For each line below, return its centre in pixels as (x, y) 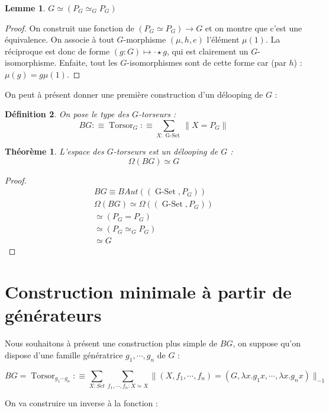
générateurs (53, 315)
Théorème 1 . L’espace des (54, 151)
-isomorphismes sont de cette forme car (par (207, 62)
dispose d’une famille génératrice (64, 354)
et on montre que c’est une (254, 28)
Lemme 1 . (25, 8)
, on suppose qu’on (267, 343)
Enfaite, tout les (88, 62)
